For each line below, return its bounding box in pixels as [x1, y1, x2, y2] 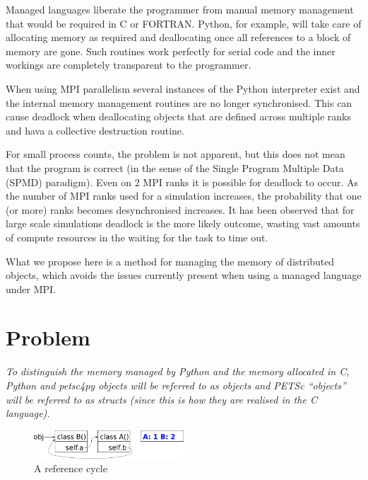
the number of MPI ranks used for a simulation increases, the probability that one [6, 188, 362, 203]
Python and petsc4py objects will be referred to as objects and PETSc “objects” [6, 378, 346, 392]
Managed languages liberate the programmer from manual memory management [6, 2, 354, 16]
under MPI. [6, 281, 57, 296]
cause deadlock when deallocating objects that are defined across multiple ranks [6, 109, 351, 124]
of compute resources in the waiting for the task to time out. [6, 229, 268, 244]
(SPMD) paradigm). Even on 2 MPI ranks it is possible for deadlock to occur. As [6, 174, 359, 189]
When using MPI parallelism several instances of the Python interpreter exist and [6, 81, 360, 96]
